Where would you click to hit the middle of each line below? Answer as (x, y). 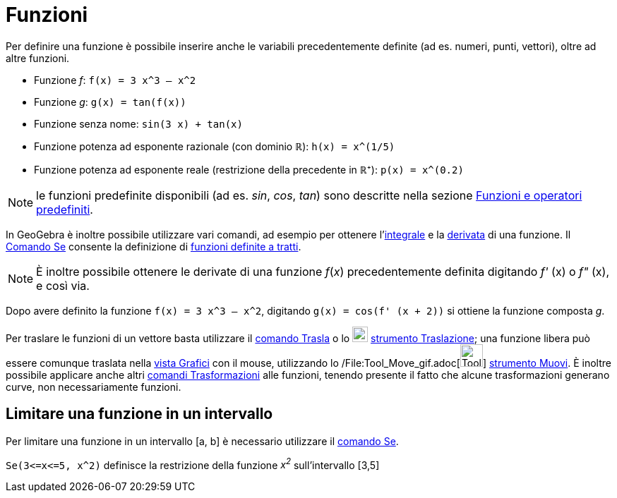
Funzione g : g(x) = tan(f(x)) (110, 102)
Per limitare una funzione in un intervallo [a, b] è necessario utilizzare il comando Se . (202, 441)
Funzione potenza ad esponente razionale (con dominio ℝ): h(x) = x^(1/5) (215, 146)
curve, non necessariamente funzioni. (94, 387)
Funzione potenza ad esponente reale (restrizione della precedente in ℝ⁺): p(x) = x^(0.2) (249, 169)
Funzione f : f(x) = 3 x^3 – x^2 (115, 80)
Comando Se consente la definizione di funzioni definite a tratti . (154, 246)
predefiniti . (65, 209)
